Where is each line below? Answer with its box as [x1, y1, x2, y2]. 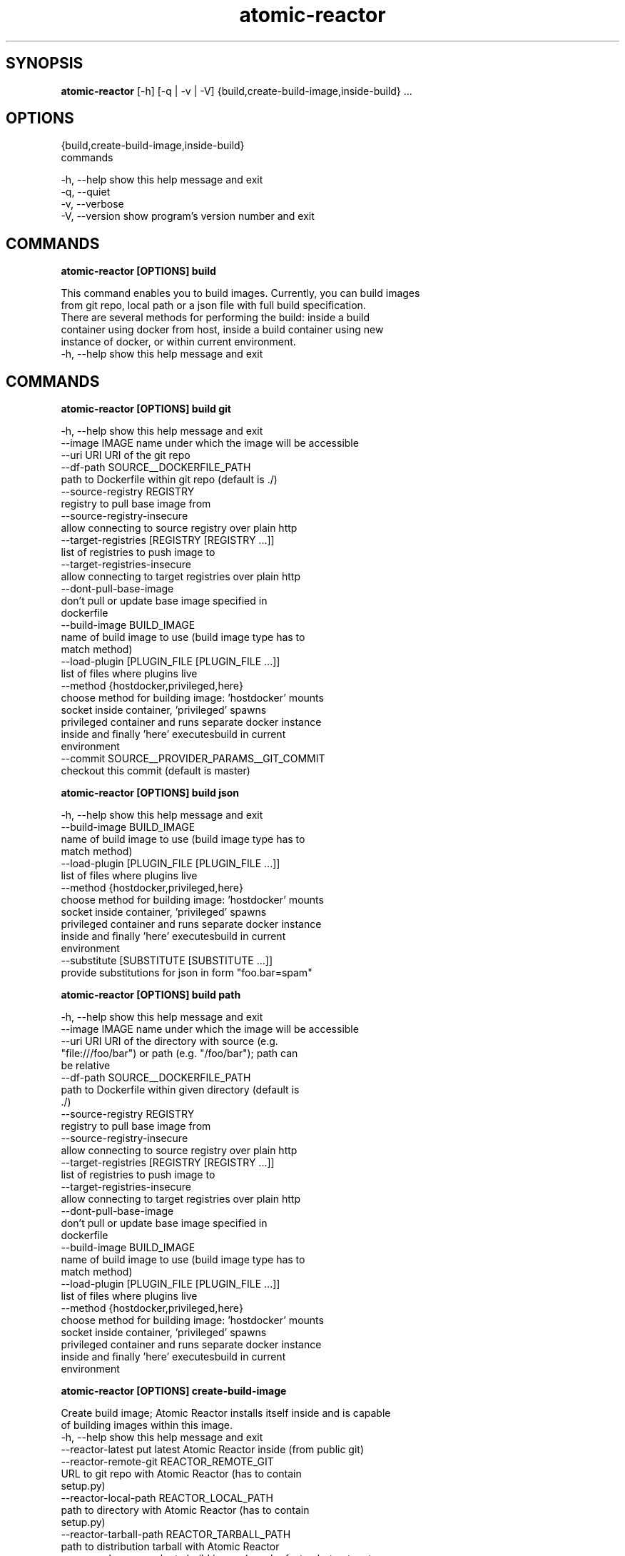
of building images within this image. [61, 1419, 233, 1432]
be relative [61, 1059, 111, 1072]
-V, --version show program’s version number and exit [61, 210, 315, 223]
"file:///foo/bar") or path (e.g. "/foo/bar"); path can [61, 1047, 298, 1060]
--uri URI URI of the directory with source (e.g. [61, 1035, 278, 1048]
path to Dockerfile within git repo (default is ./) [61, 473, 278, 486]
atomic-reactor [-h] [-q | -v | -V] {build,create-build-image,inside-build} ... [61, 84, 412, 97]
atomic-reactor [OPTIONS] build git [61, 403, 231, 415]
